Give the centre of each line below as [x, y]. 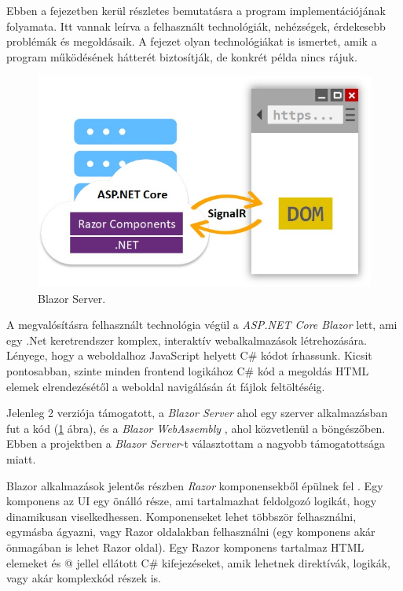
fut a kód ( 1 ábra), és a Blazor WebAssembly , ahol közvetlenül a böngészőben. [196, 428]
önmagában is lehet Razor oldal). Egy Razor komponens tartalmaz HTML [185, 547]
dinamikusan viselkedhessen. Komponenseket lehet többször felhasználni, [181, 516]
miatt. [21, 458]
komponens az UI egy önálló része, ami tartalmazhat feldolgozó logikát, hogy [192, 501]
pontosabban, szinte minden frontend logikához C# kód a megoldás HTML [188, 371]
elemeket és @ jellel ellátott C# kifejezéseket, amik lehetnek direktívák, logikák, [198, 562]
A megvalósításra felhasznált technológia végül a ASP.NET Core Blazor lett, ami [202, 325]
